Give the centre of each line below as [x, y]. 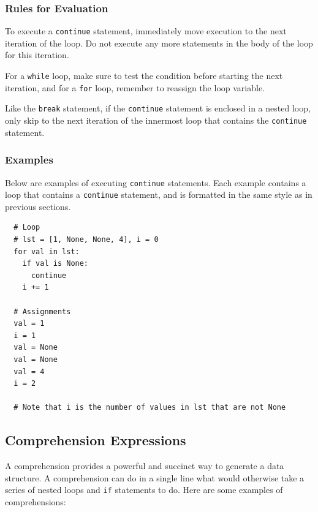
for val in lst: [47, 251]
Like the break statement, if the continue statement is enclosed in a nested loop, [158, 108]
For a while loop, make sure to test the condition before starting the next [144, 76]
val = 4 [29, 371]
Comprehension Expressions [96, 440]
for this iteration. [37, 55]
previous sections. [38, 206]
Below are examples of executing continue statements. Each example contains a [156, 182]
